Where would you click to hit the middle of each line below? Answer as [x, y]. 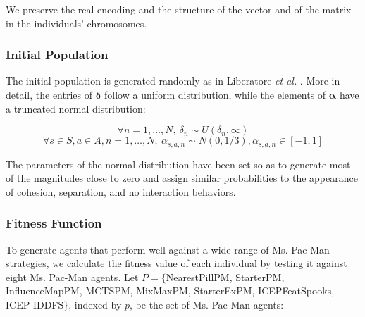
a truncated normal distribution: [76, 108]
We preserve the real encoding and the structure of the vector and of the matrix [179, 9]
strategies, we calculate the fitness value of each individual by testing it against [177, 263]
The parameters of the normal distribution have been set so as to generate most [178, 164]
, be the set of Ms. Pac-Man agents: [207, 305]
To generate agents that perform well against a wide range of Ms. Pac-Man [168, 249]
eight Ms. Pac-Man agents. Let [72, 276]
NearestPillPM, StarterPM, [225, 276]
